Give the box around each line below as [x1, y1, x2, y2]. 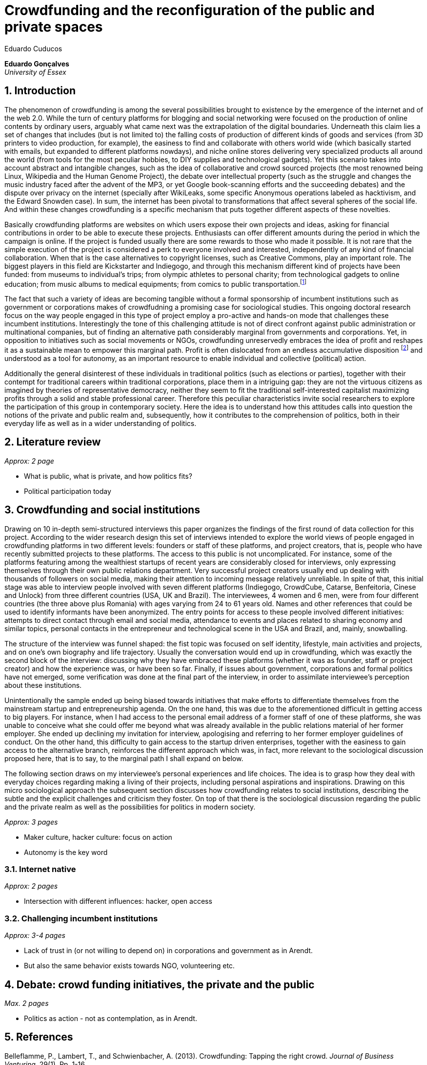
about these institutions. [4, 681, 82, 689]
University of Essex [4, 67, 66, 76]
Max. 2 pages [4, 999, 49, 1007]
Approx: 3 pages [4, 817, 58, 826]
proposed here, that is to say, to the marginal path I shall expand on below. [4, 754, 244, 763]
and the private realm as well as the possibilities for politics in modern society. [4, 802, 256, 811]
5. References [4, 1031, 73, 1044]
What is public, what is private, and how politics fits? [24, 471, 192, 480]
